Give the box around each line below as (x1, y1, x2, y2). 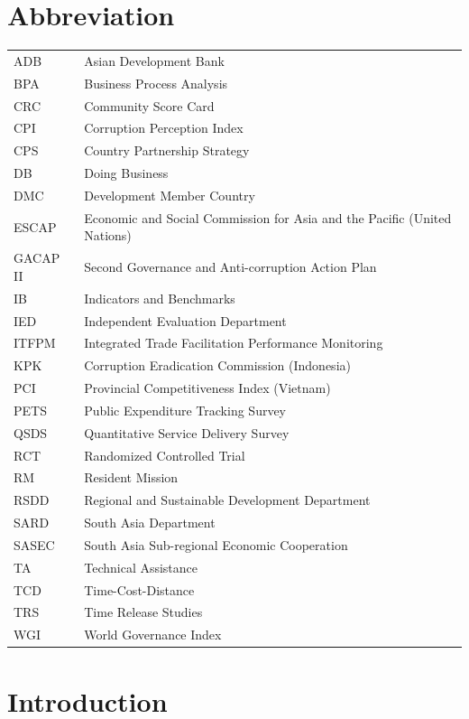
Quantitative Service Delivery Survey (84, 423, 290, 442)
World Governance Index (84, 625, 222, 644)
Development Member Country (84, 185, 255, 204)
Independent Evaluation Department (84, 311, 287, 330)
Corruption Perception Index (84, 118, 244, 137)
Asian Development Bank (84, 51, 225, 70)
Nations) (84, 226, 132, 245)
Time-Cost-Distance (84, 580, 195, 599)
